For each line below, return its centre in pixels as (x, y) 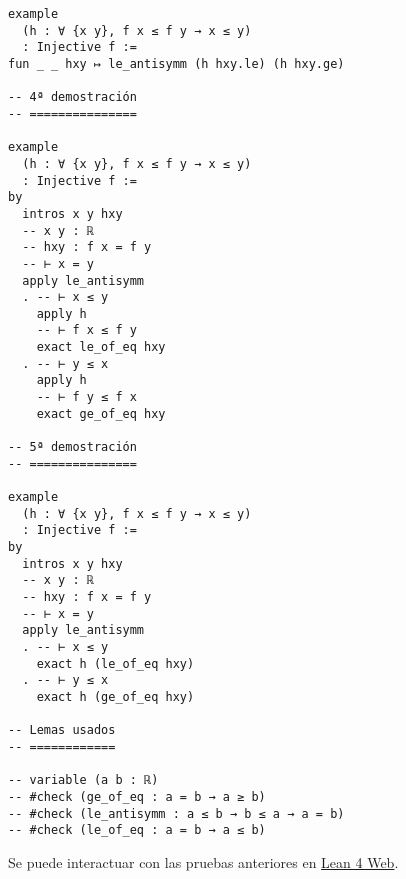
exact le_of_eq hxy (101, 347)
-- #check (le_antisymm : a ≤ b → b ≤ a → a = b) (176, 813)
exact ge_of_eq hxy (101, 413)
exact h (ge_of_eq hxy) (115, 696)
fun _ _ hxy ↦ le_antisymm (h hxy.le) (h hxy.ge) (176, 63)
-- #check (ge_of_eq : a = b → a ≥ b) (137, 796)
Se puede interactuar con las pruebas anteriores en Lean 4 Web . (203, 861)
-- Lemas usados (62, 730)
